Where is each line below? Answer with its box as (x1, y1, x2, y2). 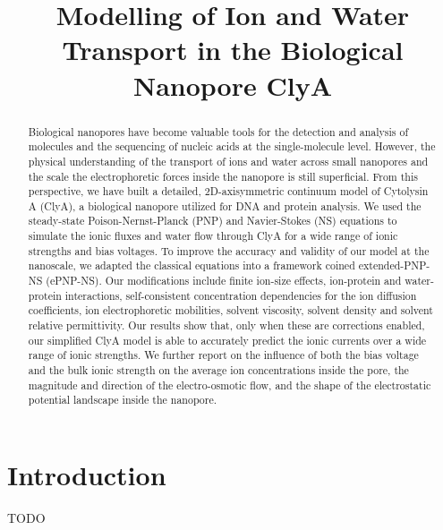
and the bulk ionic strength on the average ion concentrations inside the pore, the (28, 363, 409, 378)
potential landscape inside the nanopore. (28, 392, 217, 407)
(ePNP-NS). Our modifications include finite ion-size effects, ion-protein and (46, 273, 402, 288)
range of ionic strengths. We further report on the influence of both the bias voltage (28, 347, 419, 363)
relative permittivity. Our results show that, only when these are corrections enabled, (28, 318, 425, 333)
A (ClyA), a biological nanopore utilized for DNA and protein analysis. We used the (28, 198, 422, 213)
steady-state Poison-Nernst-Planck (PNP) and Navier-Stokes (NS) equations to (28, 213, 397, 228)
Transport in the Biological (62, 31, 404, 68)
